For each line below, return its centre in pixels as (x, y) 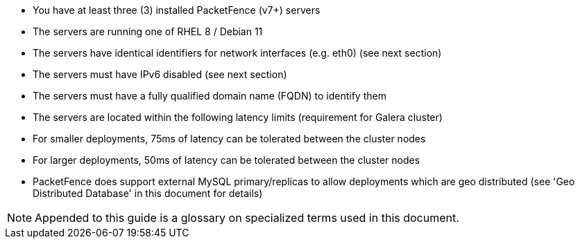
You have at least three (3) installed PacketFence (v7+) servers (177, 10)
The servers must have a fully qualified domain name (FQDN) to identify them (210, 96)
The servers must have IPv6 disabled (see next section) (160, 74)
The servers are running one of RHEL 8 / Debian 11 (148, 31)
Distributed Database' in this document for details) (148, 193)
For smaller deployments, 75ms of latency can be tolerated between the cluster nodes (229, 139)
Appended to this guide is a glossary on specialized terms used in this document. (247, 218)
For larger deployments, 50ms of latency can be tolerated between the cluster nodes (227, 160)
